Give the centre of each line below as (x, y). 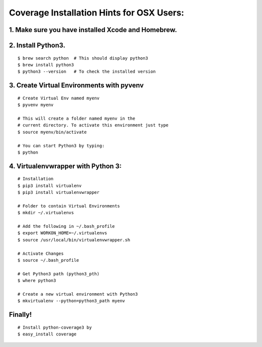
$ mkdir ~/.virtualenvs (46, 213)
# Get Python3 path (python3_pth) (58, 274)
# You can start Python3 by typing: (61, 146)
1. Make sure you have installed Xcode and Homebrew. (93, 30)
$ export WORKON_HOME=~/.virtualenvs (63, 233)
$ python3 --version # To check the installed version (87, 72)
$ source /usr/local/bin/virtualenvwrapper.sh (74, 240)
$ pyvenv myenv (36, 105)
